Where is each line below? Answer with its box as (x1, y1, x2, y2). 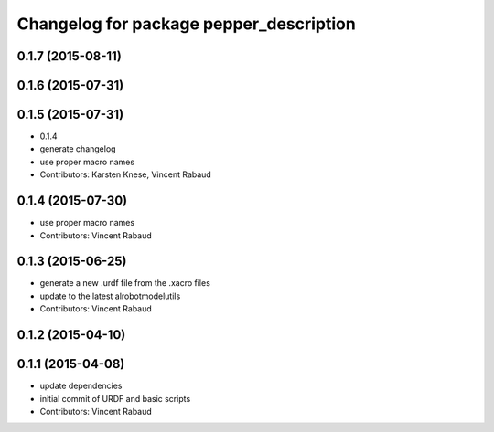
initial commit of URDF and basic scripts (39, 393, 191, 404)
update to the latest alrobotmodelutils (39, 290, 181, 301)
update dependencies (39, 380, 123, 392)
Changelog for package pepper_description (16, 14, 356, 34)
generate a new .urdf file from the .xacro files (39, 278, 210, 289)
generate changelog (39, 143, 116, 154)
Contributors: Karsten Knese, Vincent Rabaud (39, 169, 212, 180)
